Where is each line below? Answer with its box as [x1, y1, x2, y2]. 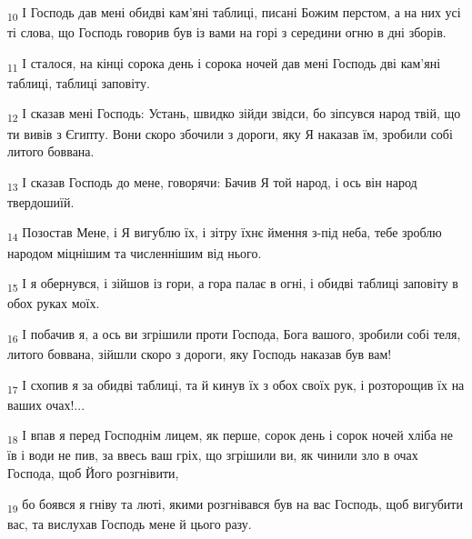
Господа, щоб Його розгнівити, [7, 464, 179, 483]
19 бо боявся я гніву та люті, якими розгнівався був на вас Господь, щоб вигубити [7, 494, 463, 515]
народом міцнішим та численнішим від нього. [7, 243, 262, 262]
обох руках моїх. [7, 294, 100, 313]
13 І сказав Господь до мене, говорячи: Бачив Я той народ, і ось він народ [7, 172, 417, 194]
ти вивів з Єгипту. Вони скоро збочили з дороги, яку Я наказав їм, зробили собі [7, 124, 453, 143]
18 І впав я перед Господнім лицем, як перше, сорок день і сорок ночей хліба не [7, 425, 454, 447]
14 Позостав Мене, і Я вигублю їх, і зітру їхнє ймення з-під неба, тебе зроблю [7, 223, 442, 245]
